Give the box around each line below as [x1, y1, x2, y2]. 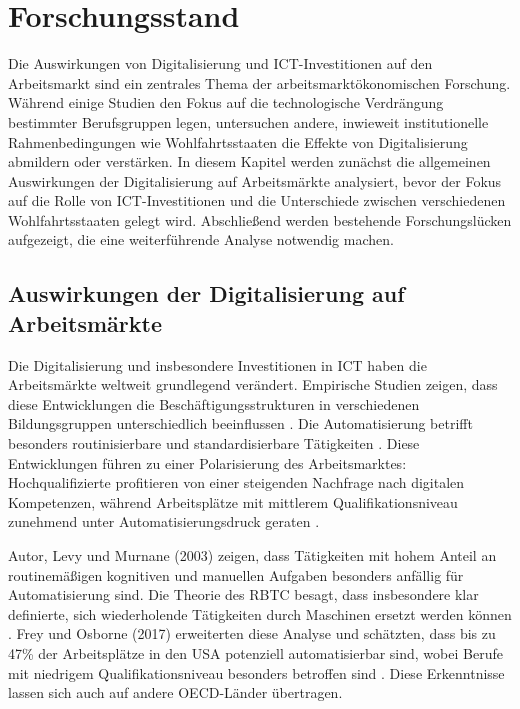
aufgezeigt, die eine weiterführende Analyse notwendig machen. [8, 229, 394, 250]
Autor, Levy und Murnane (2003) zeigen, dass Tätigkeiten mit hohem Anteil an [8, 545, 497, 565]
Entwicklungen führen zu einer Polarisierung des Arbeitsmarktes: [8, 452, 407, 473]
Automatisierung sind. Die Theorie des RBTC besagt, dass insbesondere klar [8, 584, 479, 605]
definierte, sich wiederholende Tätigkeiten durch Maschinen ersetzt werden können [8, 603, 512, 624]
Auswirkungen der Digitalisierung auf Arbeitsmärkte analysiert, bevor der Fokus [8, 170, 502, 191]
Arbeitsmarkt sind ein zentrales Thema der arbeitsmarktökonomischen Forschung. [8, 72, 511, 93]
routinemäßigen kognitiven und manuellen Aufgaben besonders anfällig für [8, 564, 464, 585]
